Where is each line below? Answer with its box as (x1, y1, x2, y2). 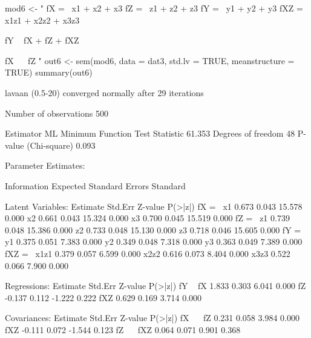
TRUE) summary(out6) (5, 66, 93, 79)
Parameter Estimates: (5, 159, 85, 172)
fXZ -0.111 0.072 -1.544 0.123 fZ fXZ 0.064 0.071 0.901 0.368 (5, 323, 241, 336)
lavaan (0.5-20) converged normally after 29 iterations (5, 86, 204, 99)
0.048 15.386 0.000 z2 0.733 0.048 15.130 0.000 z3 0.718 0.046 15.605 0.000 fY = (5, 223, 301, 236)
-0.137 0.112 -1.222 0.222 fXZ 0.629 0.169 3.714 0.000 (5, 291, 202, 304)
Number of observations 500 (5, 106, 108, 119)
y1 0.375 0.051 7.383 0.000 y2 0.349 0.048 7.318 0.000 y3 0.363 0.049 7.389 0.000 (5, 235, 303, 248)
